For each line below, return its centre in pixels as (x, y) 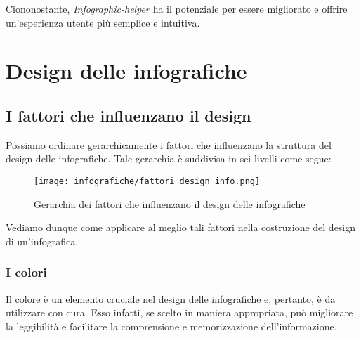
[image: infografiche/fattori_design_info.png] (147, 181)
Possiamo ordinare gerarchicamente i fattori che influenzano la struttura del (169, 144)
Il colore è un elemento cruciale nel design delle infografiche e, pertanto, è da (171, 298)
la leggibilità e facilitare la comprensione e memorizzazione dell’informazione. (171, 326)
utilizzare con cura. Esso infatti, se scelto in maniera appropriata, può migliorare (179, 312)
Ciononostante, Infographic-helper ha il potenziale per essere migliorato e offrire (177, 8)
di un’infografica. (42, 241)
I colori (26, 272)
